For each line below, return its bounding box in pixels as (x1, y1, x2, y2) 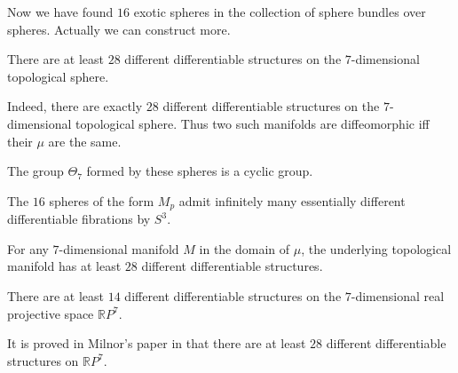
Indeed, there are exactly (7, 97, 143, 115)
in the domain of (199, 239, 290, 258)
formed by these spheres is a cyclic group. (86, 162, 313, 180)
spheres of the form (49, 191, 154, 210)
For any (7, 239, 49, 258)
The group (7, 162, 64, 180)
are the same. (48, 131, 122, 150)
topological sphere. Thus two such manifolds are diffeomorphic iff (75, 114, 430, 132)
